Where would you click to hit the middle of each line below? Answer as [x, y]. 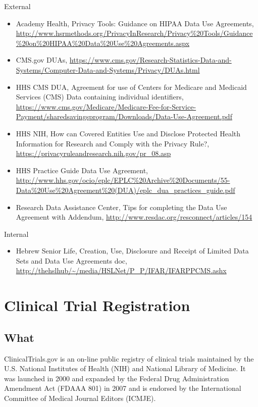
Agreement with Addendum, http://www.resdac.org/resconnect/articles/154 [134, 217]
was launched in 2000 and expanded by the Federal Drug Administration [117, 378]
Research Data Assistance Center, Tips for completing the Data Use [121, 207]
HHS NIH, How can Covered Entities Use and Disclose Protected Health [128, 133]
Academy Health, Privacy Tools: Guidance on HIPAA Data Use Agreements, [135, 23]
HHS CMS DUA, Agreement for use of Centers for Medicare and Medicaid [131, 87]
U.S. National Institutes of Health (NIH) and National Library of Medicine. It [125, 368]
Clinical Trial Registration [97, 305]
